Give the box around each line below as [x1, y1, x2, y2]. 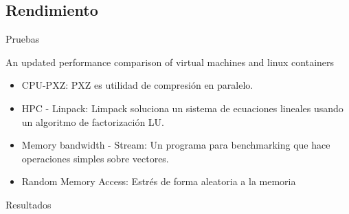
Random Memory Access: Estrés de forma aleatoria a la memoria [21, 174, 296, 189]
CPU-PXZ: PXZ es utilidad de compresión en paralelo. [21, 78, 254, 92]
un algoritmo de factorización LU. [21, 114, 164, 129]
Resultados [5, 197, 52, 211]
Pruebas [5, 32, 40, 46]
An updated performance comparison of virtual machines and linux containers [5, 54, 335, 69]
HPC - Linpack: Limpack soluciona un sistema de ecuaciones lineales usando [21, 100, 344, 115]
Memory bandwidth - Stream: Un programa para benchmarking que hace [21, 138, 330, 152]
